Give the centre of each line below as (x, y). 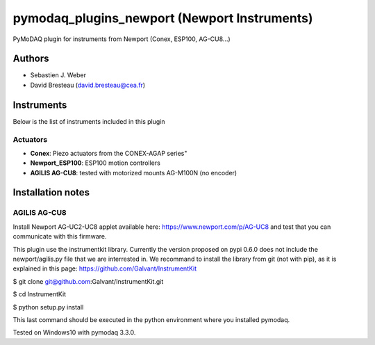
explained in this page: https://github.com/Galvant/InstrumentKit (105, 268)
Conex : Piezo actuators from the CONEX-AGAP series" (109, 153)
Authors (31, 59)
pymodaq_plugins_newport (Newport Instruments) (163, 18)
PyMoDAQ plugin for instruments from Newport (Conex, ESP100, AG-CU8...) (122, 39)
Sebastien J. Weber (58, 75)
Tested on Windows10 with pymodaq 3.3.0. (74, 332)
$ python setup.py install (48, 307)
